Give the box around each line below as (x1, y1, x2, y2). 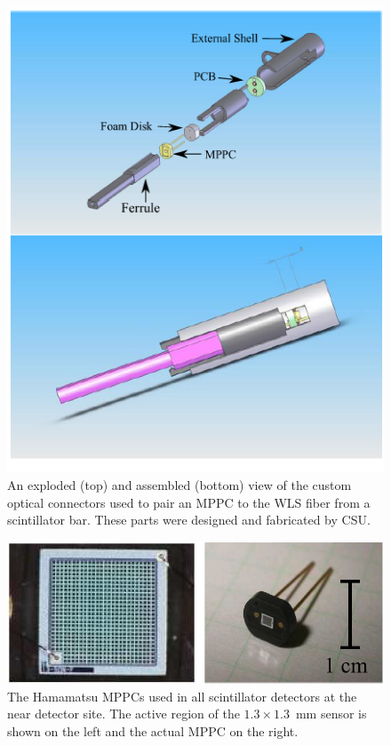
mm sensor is (295, 704, 367, 723)
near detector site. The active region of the (7, 704, 240, 723)
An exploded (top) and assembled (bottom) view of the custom (7, 476, 352, 494)
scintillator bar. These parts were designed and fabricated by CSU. (7, 510, 371, 529)
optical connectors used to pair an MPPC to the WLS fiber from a (7, 493, 371, 511)
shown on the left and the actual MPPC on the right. (7, 721, 299, 740)
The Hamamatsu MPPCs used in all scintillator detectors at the (7, 686, 357, 705)
